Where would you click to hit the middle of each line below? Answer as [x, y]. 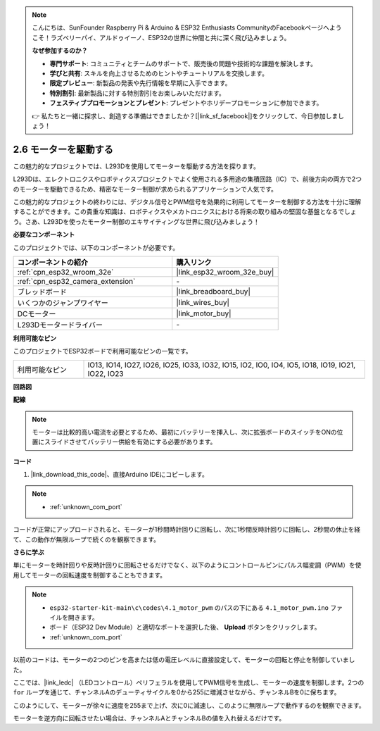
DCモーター [37, 313]
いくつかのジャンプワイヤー [63, 303]
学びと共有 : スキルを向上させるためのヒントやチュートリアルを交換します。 [159, 73]
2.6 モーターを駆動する [63, 149]
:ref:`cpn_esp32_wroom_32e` [65, 272]
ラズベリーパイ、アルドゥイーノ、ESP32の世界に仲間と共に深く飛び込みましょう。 [170, 37]
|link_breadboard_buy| [214, 291]
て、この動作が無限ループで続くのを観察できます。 [87, 539]
